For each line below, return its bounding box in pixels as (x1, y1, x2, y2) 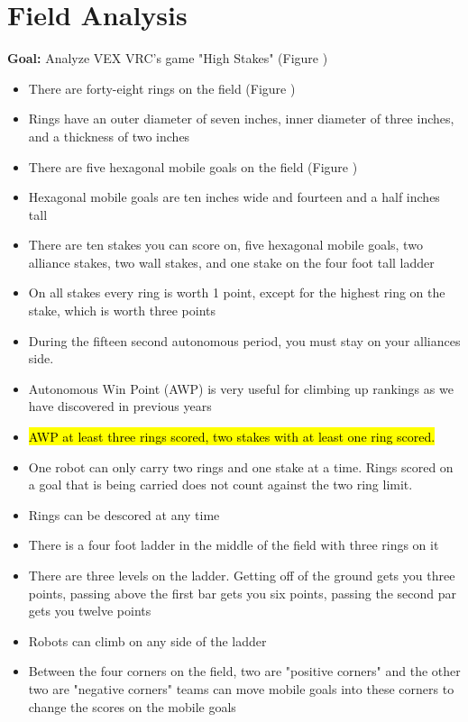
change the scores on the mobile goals (28, 697, 236, 716)
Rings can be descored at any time (28, 505, 220, 524)
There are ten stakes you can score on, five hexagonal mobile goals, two (28, 235, 423, 254)
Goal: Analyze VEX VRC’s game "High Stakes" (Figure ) (7, 49, 328, 68)
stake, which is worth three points (28, 301, 216, 320)
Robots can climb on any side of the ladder (28, 631, 267, 650)
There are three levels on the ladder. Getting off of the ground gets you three (28, 566, 455, 584)
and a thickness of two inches (28, 126, 190, 145)
